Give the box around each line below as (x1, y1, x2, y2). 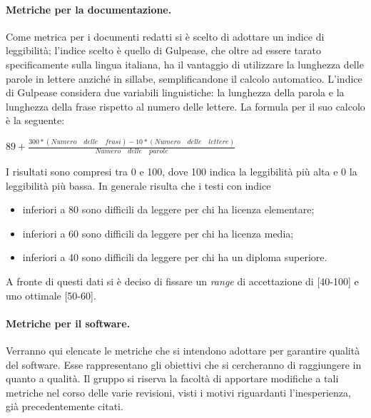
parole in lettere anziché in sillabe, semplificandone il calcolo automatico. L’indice (6, 71, 362, 86)
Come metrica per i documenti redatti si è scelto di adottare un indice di (6, 29, 325, 44)
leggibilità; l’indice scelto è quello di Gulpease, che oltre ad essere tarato (6, 43, 321, 58)
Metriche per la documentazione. (6, 1, 172, 16)
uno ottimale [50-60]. (6, 287, 96, 302)
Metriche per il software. (6, 315, 131, 330)
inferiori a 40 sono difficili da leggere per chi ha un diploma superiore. (22, 250, 327, 265)
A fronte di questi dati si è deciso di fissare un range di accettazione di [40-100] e (6, 274, 359, 289)
